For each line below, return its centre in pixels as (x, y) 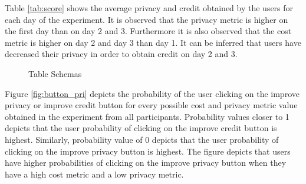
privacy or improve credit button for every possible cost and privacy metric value (151, 105)
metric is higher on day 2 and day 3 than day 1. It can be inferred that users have (153, 42)
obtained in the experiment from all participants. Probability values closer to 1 (147, 116)
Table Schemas (55, 73)
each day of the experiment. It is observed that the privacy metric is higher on (147, 19)
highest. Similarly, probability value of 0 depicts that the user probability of (142, 139)
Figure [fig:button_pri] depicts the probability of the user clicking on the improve (152, 93)
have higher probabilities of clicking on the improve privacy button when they (146, 163)
